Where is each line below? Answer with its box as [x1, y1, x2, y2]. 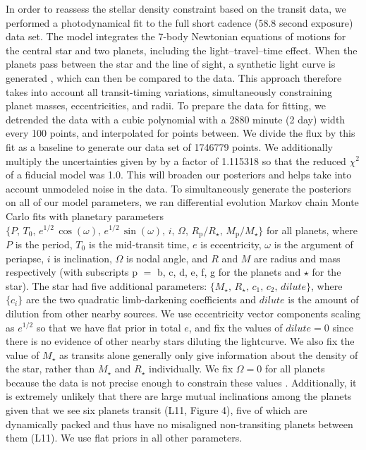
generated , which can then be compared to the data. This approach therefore [6, 70, 342, 85]
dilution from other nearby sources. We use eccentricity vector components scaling [6, 305, 361, 320]
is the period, [15, 236, 73, 251]
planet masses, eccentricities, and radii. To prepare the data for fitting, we [6, 98, 326, 113]
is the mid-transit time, [88, 236, 190, 251]
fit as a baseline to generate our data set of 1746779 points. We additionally [6, 139, 333, 154]
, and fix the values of [188, 320, 283, 334]
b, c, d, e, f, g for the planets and [157, 264, 301, 279]
